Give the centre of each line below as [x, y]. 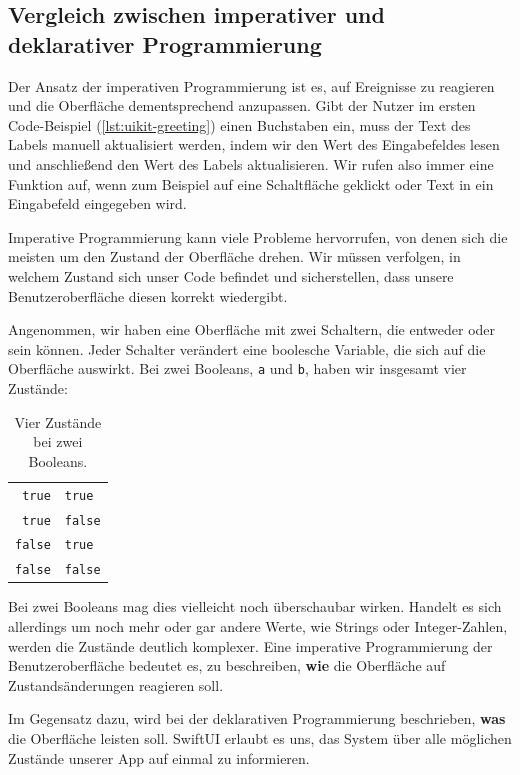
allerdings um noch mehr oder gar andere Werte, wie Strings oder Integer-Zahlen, [258, 626]
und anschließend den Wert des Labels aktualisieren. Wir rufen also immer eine [251, 163]
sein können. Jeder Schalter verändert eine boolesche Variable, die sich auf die [247, 348]
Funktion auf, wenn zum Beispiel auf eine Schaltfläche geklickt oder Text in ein [251, 183]
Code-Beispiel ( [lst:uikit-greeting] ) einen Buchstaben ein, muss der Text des [239, 124]
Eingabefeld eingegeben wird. [97, 203]
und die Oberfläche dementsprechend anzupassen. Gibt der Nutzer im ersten [242, 105]
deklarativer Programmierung [165, 43]
